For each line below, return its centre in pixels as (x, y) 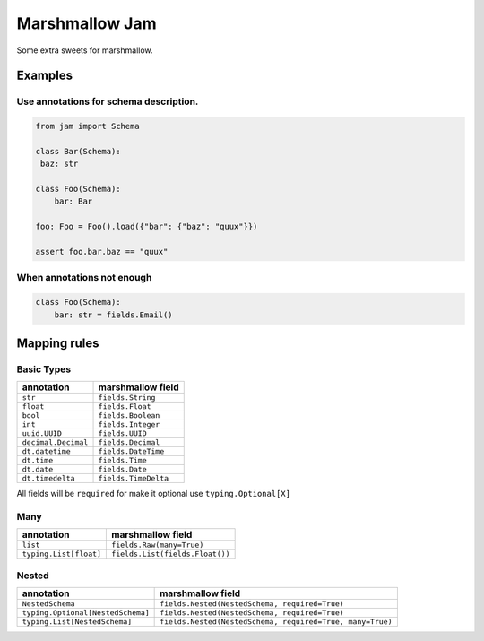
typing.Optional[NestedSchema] (86, 613)
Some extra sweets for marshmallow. (85, 50)
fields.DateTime (131, 451)
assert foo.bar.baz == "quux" (102, 252)
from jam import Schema (88, 126)
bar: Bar (73, 201)
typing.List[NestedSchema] (77, 622)
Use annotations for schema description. (108, 101)
